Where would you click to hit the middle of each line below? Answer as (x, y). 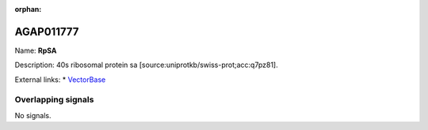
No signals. (33, 115)
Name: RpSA (36, 50)
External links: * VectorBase (60, 80)
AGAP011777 (47, 32)
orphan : (28, 9)
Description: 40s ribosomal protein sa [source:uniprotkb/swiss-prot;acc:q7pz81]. (146, 65)
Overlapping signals (54, 100)
